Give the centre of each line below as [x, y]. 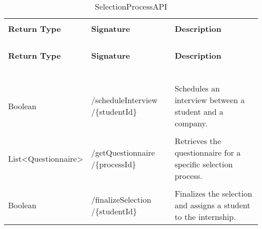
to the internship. [205, 217]
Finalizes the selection [213, 193]
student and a [199, 111]
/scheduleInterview [124, 100]
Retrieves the [198, 141]
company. [191, 123]
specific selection [204, 164]
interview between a [210, 100]
